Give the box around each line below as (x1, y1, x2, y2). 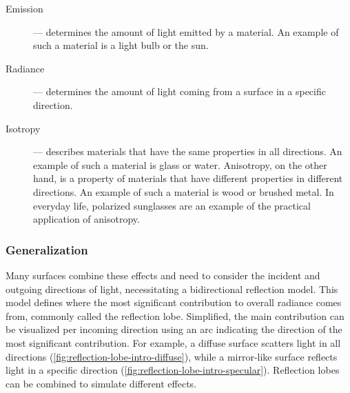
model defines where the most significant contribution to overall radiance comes (6, 295, 342, 310)
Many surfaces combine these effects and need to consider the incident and (6, 268, 320, 282)
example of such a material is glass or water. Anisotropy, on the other (33, 157, 327, 172)
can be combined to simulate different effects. (6, 376, 197, 390)
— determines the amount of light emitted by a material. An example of (33, 24, 339, 39)
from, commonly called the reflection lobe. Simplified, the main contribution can (6, 308, 344, 323)
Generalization (6, 241, 88, 258)
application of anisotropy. (33, 212, 140, 226)
